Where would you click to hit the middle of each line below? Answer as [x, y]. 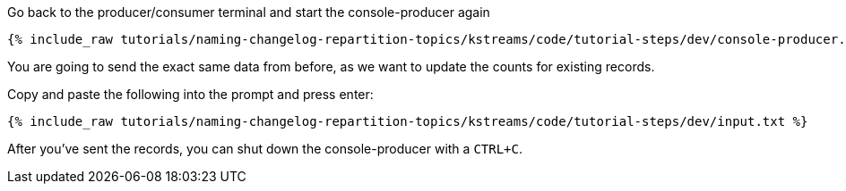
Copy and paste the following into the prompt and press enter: [190, 94]
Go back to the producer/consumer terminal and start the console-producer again [249, 12]
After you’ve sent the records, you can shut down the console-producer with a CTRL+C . [265, 149]
